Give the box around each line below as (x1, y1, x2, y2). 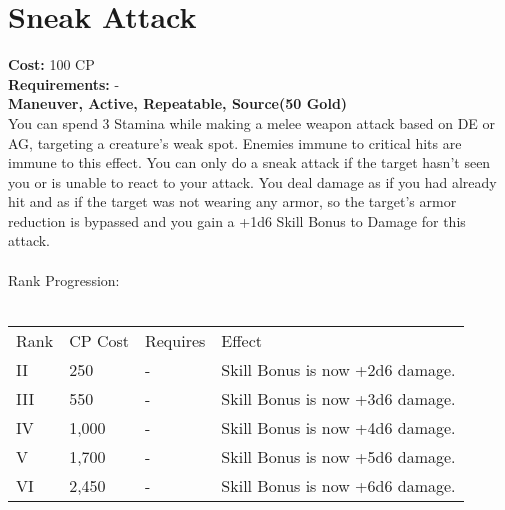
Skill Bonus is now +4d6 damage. (221, 415, 456, 439)
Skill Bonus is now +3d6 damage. (221, 386, 456, 410)
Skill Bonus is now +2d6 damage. (221, 357, 456, 381)
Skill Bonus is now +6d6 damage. (221, 473, 456, 497)
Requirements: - (8, 73, 120, 94)
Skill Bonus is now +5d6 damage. (221, 444, 456, 468)
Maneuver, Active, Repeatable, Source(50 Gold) (8, 93, 348, 114)
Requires (144, 328, 206, 352)
